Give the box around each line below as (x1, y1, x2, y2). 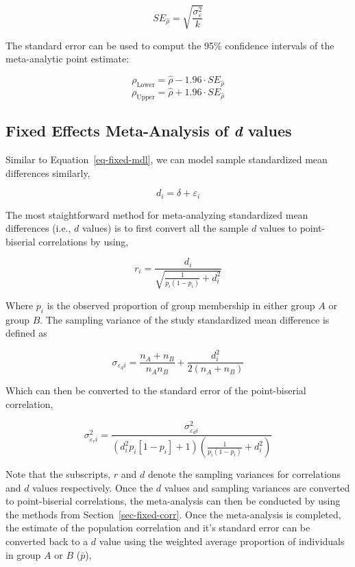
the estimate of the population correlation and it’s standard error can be (5, 520, 310, 535)
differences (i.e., (5, 221, 71, 235)
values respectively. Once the (32, 480, 154, 494)
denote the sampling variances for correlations (147, 467, 341, 481)
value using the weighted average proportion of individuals (99, 534, 345, 548)
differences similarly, (5, 165, 90, 180)
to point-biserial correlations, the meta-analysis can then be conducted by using (5, 494, 341, 508)
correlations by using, (38, 234, 129, 248)
